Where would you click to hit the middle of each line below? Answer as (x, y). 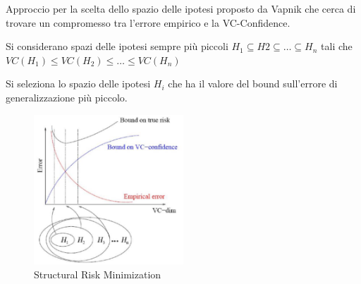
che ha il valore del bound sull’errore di (253, 84)
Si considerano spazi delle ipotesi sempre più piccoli (117, 46)
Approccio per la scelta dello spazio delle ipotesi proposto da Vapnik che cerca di (181, 8)
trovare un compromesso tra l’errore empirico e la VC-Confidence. (148, 22)
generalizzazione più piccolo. (67, 97)
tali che (337, 46)
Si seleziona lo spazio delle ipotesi (78, 84)
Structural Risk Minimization (98, 274)
